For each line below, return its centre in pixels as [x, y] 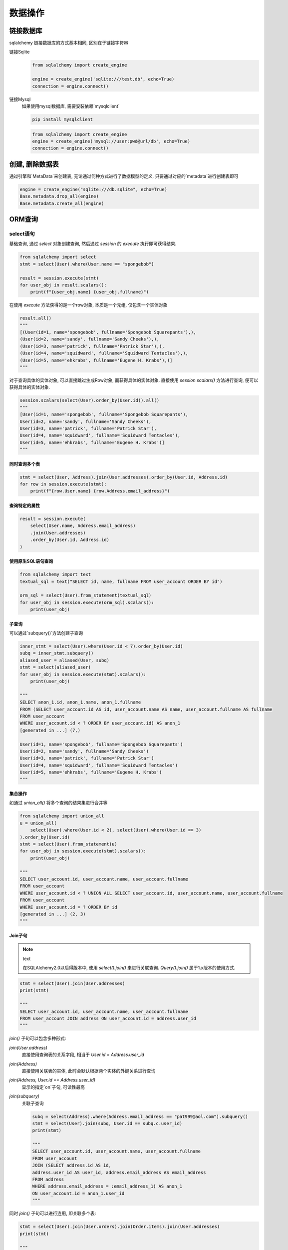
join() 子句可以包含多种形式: [38, 1038]
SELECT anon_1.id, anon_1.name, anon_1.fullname [80, 702]
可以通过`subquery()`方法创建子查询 [46, 633]
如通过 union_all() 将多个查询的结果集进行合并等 [58, 803]
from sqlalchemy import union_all [62, 816]
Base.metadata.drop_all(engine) [59, 196]
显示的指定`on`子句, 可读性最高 [53, 1087]
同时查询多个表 [24, 464]
